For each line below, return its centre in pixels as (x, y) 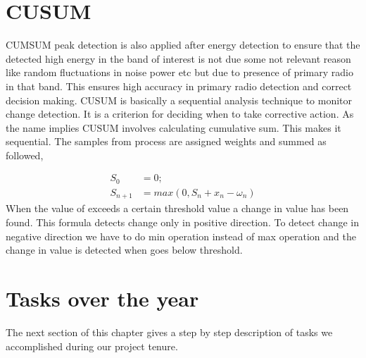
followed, (25, 155)
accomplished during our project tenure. (92, 346)
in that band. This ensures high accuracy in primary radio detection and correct (179, 86)
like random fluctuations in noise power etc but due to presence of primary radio (179, 72)
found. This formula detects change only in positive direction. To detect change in (182, 222)
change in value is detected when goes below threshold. (124, 250)
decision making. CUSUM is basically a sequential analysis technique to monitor (179, 100)
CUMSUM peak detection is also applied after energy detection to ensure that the (183, 45)
